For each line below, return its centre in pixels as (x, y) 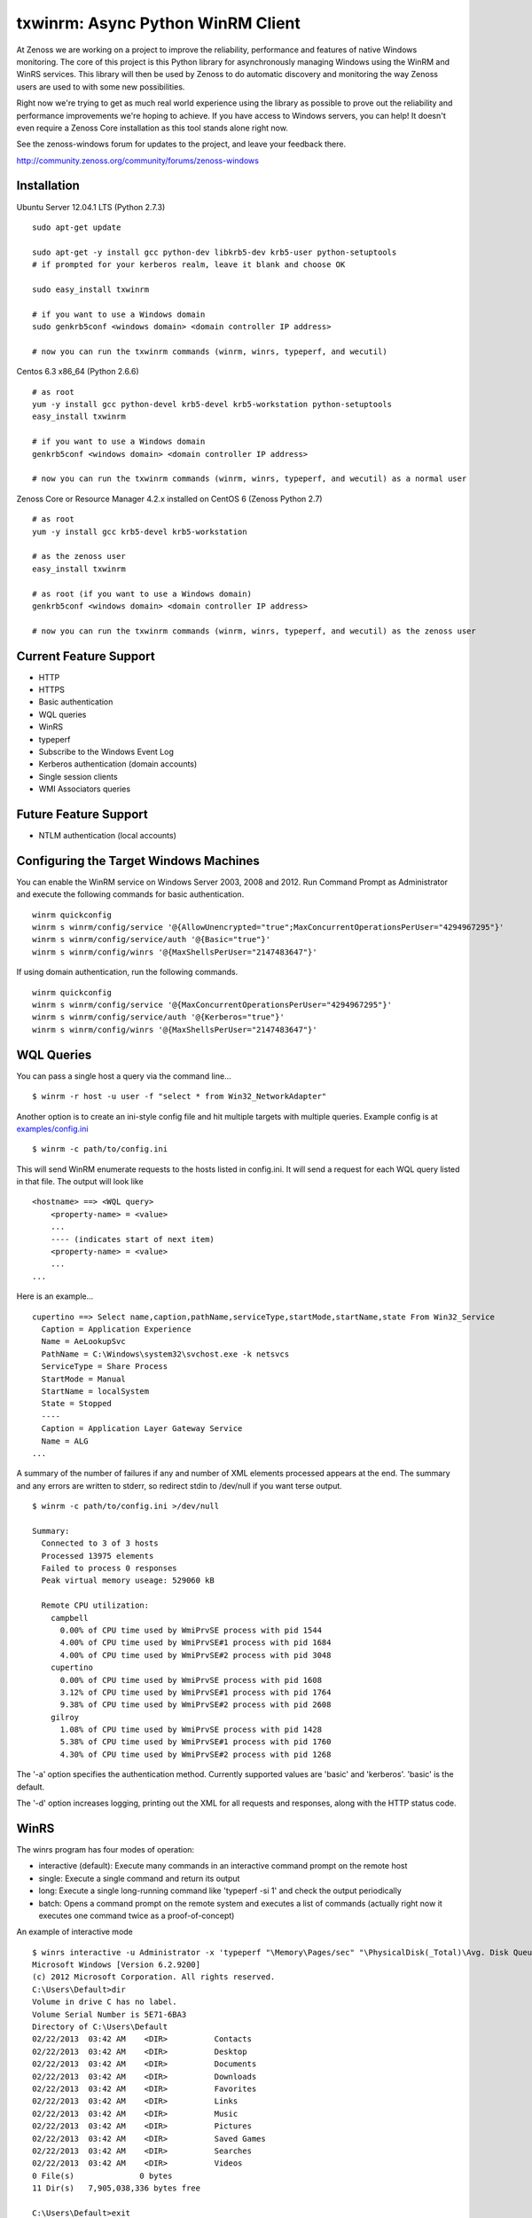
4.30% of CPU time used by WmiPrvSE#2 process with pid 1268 (196, 1754)
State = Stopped (77, 1404)
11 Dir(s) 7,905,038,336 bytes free (117, 2188)
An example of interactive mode (74, 1932)
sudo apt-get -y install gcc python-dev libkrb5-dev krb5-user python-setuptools (215, 252)
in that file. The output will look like (80, 1182)
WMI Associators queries (85, 789)
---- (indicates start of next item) (132, 1239)
